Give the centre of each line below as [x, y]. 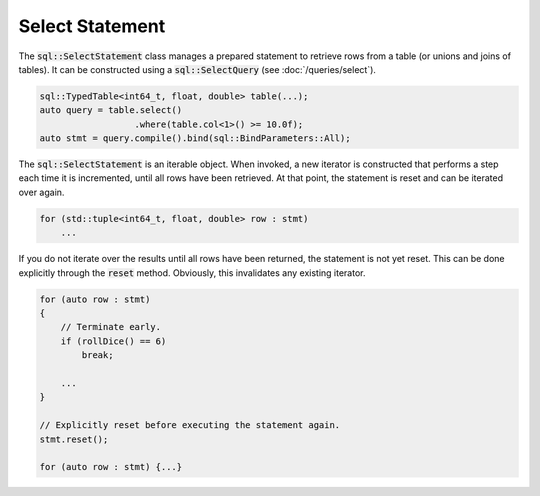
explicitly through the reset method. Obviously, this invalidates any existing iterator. [192, 272]
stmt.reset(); [74, 439]
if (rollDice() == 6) [113, 341]
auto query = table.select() [111, 110]
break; [97, 355]
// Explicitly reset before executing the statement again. [190, 425]
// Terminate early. [111, 327]
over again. [41, 192]
